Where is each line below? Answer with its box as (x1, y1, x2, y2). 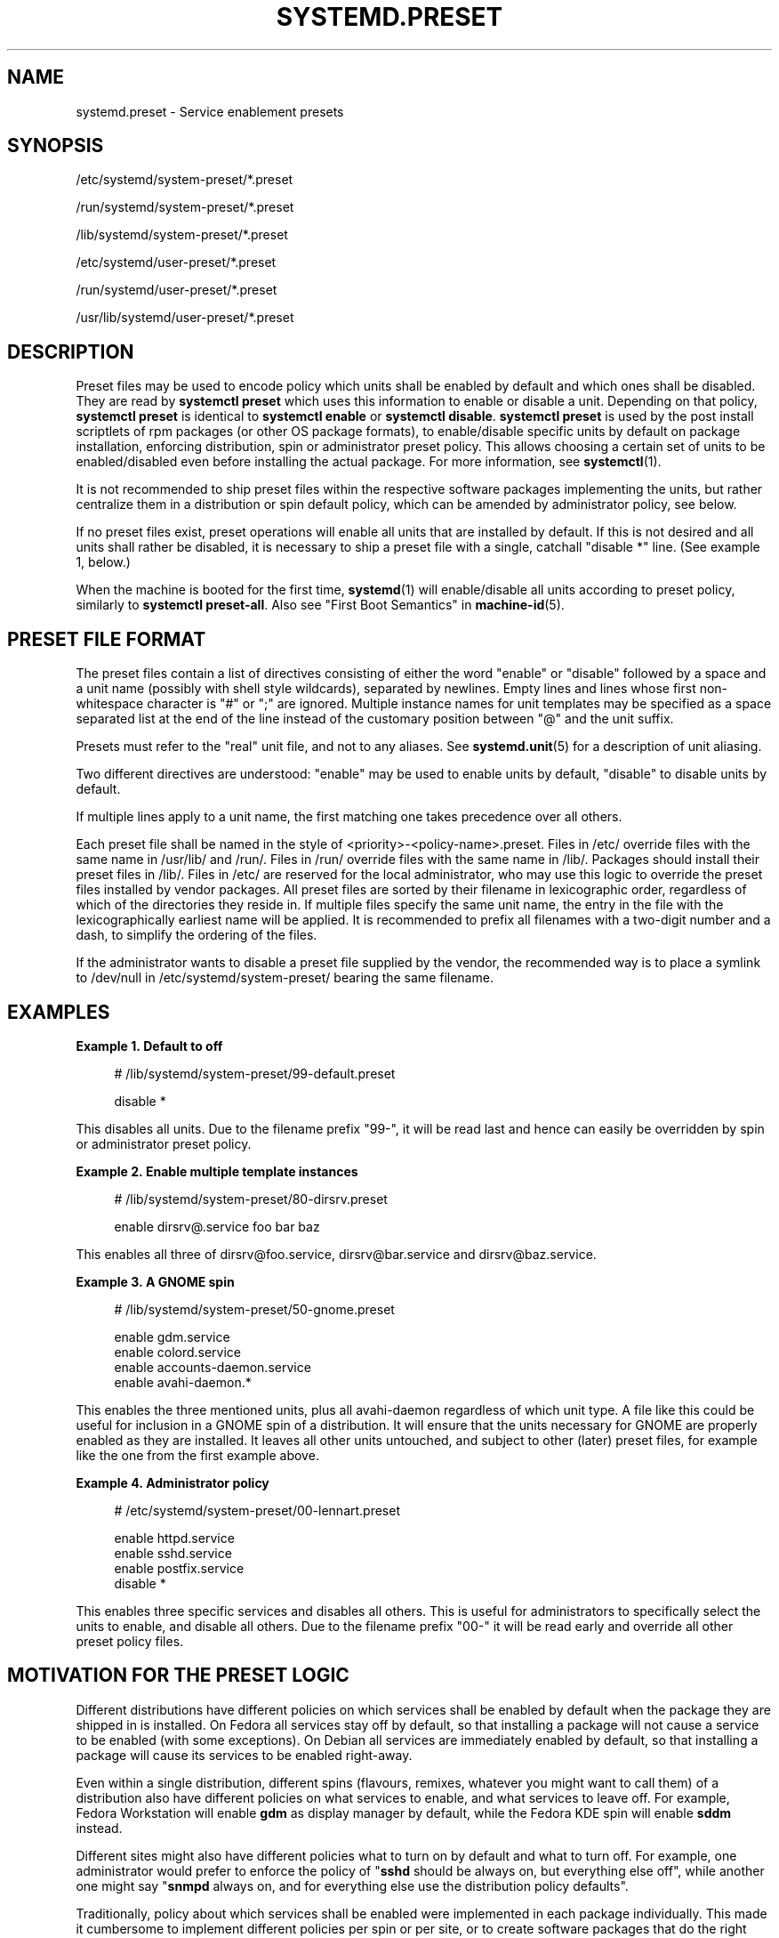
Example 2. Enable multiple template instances (76, 1163, 358, 1179)
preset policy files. (76, 1633, 184, 1649)
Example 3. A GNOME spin (76, 1273, 235, 1289)
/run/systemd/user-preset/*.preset (76, 282, 277, 298)
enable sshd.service (114, 1545, 232, 1561)
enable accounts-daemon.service (114, 1359, 311, 1375)
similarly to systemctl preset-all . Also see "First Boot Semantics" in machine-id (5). (76, 597, 565, 613)
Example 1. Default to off (76, 1038, 223, 1054)
